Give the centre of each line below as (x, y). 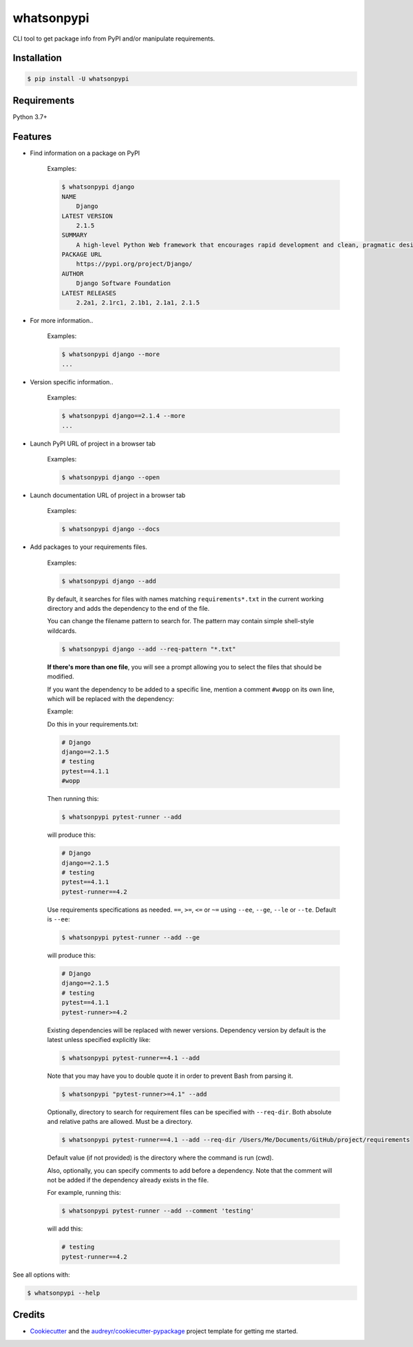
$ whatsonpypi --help (64, 1293)
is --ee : (59, 919)
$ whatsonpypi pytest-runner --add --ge (130, 938)
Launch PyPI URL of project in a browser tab (93, 443)
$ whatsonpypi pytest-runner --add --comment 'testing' (158, 1211)
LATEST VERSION (87, 216)
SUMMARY (74, 235)
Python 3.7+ (30, 117)
